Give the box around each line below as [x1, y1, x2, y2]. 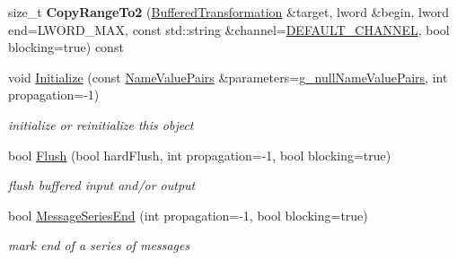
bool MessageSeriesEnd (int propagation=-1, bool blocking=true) [8, 205, 368, 224]
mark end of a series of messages [8, 236, 190, 255]
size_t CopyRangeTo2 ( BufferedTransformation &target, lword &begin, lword [8, 3, 449, 21]
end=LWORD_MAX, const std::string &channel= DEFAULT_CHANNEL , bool [8, 20, 450, 39]
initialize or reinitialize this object [8, 115, 194, 134]
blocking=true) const [8, 38, 124, 56]
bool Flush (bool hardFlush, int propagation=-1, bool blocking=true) [8, 145, 391, 164]
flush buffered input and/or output [8, 176, 196, 195]
